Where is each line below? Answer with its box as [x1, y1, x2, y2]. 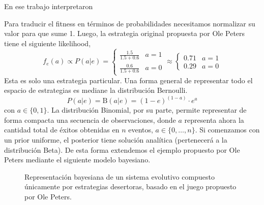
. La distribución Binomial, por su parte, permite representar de [47, 105, 247, 115]
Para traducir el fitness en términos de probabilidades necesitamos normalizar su [4, 18, 255, 28]
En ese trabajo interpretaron [4, 1, 93, 11]
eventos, [128, 124, 153, 135]
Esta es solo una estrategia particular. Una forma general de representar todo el [4, 75, 253, 85]
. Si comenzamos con [195, 124, 260, 135]
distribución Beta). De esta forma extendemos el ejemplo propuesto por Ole [4, 144, 240, 155]
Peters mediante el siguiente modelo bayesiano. [4, 154, 151, 165]
